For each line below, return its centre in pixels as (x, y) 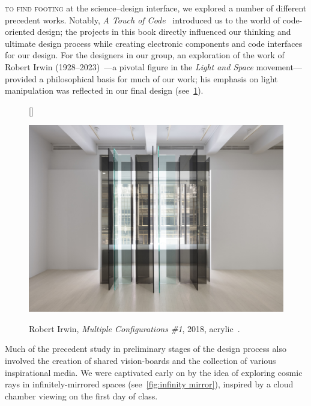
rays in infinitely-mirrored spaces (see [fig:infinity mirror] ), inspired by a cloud (149, 384)
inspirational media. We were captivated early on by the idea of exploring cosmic (154, 372)
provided (21, 78)
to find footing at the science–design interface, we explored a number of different (156, 8)
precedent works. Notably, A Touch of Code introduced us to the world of (143, 20)
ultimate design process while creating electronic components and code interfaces (154, 43)
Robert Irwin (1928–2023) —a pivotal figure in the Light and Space (129, 66)
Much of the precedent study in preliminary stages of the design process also (146, 349)
